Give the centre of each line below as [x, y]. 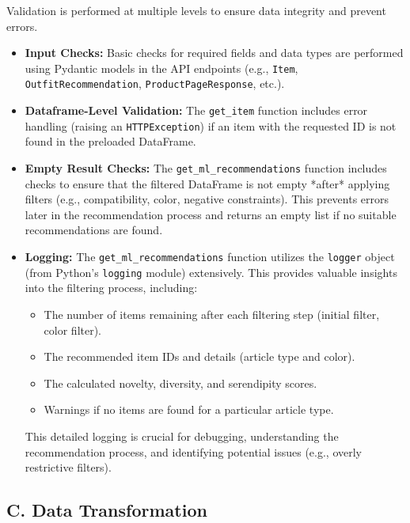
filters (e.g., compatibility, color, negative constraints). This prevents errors [207, 199]
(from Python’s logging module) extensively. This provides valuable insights [211, 272]
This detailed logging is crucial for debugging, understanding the [182, 436]
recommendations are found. [94, 230]
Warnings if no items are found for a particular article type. [189, 409]
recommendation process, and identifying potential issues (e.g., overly [193, 451]
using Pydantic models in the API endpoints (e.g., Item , [161, 68]
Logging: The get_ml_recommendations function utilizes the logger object [210, 257]
